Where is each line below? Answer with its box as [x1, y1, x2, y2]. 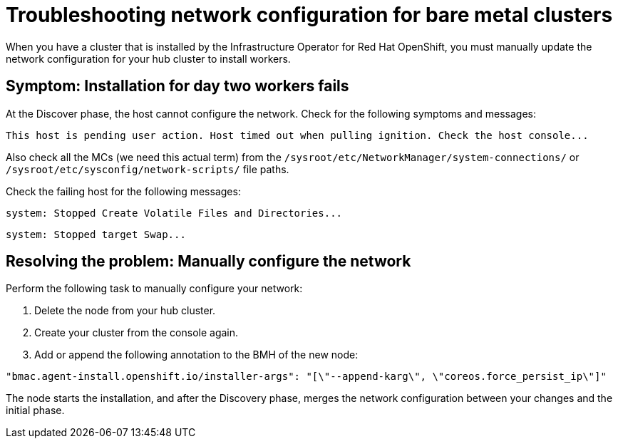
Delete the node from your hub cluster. [34, 304, 216, 317]
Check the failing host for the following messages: [6, 185, 241, 197]
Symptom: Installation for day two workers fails [6, 77, 349, 95]
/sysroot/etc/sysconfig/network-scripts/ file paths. [6, 162, 289, 175]
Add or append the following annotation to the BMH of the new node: [34, 349, 359, 361]
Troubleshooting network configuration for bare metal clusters [6, 3, 613, 27]
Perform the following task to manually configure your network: [6, 282, 303, 295]
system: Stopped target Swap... [6, 228, 186, 240]
